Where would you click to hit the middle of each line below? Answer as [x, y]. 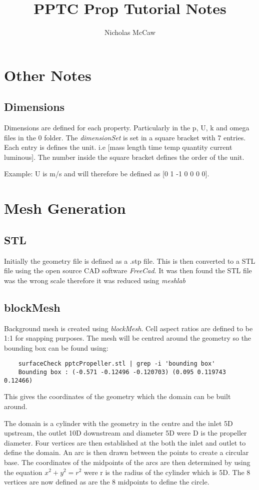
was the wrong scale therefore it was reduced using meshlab [95, 280]
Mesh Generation [65, 208]
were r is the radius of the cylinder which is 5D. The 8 [167, 472]
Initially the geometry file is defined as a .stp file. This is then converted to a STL [130, 260]
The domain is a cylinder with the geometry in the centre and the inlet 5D [118, 423]
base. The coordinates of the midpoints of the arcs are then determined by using [127, 462]
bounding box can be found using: [56, 347]
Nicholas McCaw [130, 32]
